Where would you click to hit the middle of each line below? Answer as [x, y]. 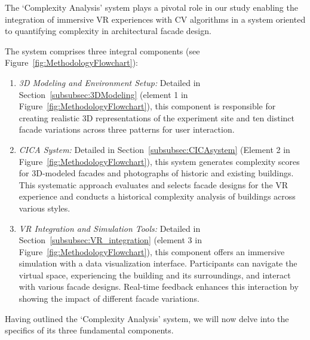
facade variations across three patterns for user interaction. [127, 129]
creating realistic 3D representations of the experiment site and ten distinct [156, 117]
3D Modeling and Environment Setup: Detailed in [110, 82]
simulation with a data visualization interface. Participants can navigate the [158, 263]
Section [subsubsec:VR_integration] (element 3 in [110, 240]
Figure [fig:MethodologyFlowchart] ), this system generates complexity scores [159, 161]
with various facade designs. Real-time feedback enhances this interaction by [159, 287]
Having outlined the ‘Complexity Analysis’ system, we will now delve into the [147, 318]
